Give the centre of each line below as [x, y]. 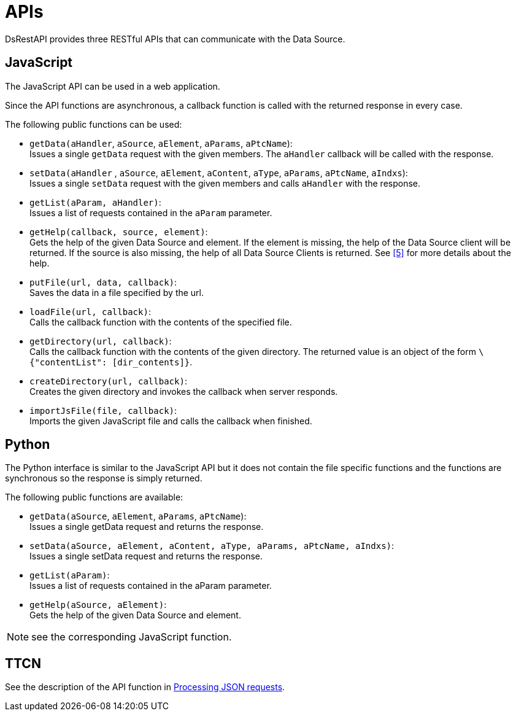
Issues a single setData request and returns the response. [146, 556]
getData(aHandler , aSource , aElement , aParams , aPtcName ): [161, 143]
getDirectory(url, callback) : [101, 341]
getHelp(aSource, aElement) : [98, 605]
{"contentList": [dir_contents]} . [111, 362]
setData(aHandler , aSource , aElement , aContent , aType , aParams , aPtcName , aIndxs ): [219, 173]
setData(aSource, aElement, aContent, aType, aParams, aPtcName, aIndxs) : [212, 546]
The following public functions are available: [94, 497]
